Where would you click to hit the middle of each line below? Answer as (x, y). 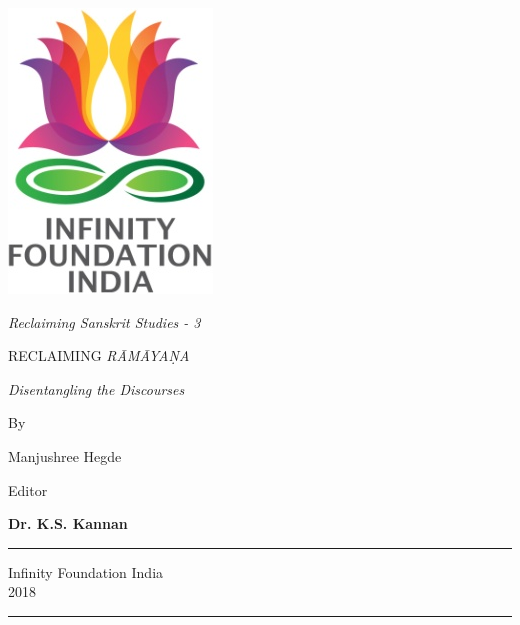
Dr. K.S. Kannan (68, 523)
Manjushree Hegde (65, 455)
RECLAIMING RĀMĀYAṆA (99, 355)
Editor (28, 489)
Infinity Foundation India (86, 571)
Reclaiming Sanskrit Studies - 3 (104, 321)
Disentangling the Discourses (96, 388)
